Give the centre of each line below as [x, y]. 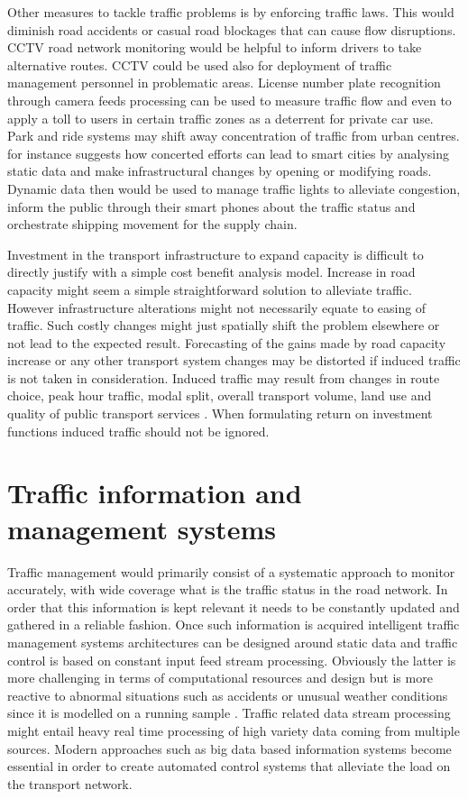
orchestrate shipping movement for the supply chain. [152, 224]
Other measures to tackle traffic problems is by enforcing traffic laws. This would [231, 12]
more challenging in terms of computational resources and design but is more [220, 678]
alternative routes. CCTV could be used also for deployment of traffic [200, 64]
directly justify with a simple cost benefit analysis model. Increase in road [211, 272]
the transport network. [70, 783]
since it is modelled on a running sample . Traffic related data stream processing [229, 713]
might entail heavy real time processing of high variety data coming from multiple [234, 730]
